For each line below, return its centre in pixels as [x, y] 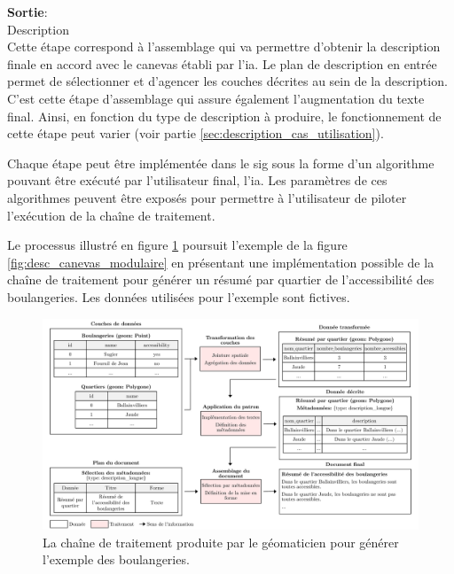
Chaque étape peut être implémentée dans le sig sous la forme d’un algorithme [221, 163]
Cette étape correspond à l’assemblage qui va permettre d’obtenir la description [224, 47]
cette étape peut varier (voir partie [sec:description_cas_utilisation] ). [196, 133]
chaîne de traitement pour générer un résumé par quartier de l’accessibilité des [221, 279]
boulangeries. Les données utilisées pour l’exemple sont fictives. [179, 296]
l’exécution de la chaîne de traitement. [111, 215]
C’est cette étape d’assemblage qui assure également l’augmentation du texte [216, 98]
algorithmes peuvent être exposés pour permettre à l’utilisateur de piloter [207, 197]
